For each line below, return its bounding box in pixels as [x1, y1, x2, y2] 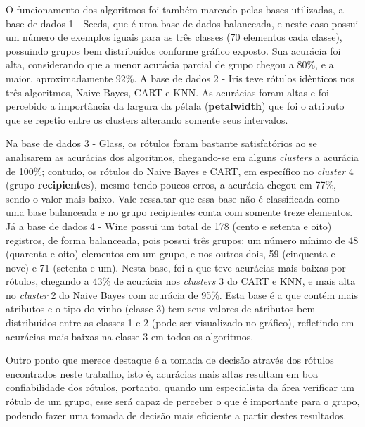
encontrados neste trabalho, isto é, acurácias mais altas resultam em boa [6, 366, 318, 381]
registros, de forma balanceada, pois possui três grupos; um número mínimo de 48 [6, 232, 359, 247]
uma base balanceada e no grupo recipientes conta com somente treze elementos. [6, 205, 353, 219]
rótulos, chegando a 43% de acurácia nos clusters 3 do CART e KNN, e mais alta [6, 274, 356, 288]
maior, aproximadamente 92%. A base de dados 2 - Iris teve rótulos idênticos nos [6, 70, 355, 85]
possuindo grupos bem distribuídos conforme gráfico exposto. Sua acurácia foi [6, 43, 341, 58]
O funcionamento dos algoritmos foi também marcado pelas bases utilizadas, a [6, 2, 344, 16]
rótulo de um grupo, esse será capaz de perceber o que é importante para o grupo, [6, 394, 360, 409]
